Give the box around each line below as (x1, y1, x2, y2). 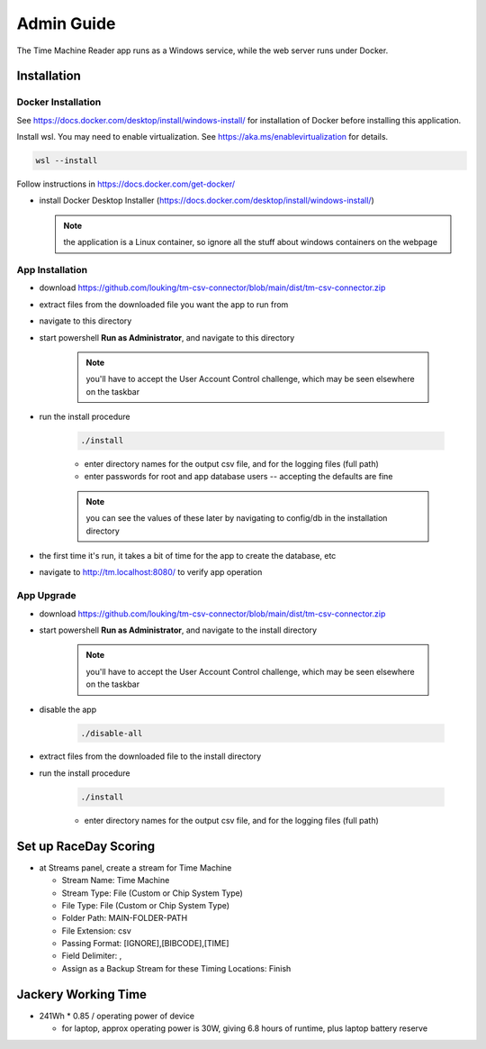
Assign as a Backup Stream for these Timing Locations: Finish (61, 962, 292, 973)
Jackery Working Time (16, 987, 148, 1002)
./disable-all (80, 728, 143, 738)
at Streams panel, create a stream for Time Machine (39, 862, 232, 873)
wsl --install (35, 156, 98, 166)
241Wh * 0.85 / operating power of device (39, 1010, 195, 1021)
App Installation (16, 264, 88, 276)
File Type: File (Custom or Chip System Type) (61, 899, 229, 910)
